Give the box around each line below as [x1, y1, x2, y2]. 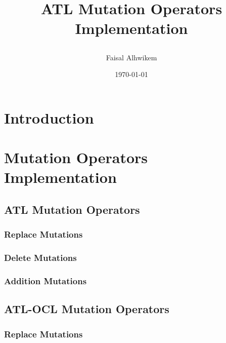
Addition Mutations [4, 274, 87, 287]
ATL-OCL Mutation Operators [4, 301, 169, 317]
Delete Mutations [4, 251, 77, 264]
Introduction [4, 107, 94, 128]
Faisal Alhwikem [106, 52, 157, 62]
